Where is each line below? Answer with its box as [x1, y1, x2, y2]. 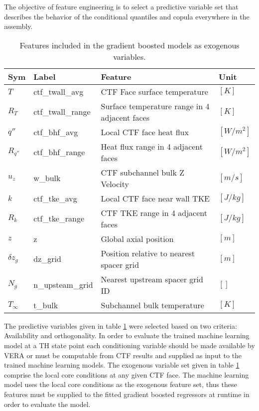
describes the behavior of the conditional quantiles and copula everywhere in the [4, 11, 250, 21]
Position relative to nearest [101, 247, 195, 259]
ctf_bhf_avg [33, 126, 78, 138]
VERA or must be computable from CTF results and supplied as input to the [4, 350, 242, 360]
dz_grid [33, 253, 61, 265]
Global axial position [101, 232, 174, 244]
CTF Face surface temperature [101, 85, 208, 97]
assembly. [4, 21, 33, 31]
